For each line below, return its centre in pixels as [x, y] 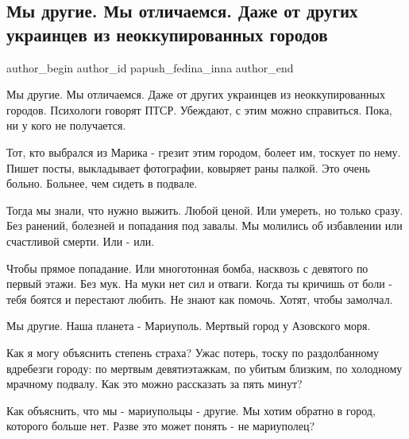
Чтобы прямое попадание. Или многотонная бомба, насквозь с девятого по [187, 268]
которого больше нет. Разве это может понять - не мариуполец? [161, 426]
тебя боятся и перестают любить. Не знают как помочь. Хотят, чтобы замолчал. [200, 299]
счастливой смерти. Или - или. [81, 241]
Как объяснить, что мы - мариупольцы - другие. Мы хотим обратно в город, [191, 410]
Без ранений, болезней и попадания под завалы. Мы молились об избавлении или [204, 225]
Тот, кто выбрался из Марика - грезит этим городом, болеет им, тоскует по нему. [204, 152]
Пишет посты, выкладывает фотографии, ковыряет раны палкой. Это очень [188, 167]
